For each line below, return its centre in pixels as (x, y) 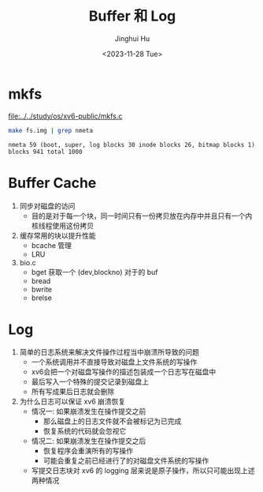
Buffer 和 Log (132, 16)
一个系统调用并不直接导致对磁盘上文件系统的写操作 (114, 362)
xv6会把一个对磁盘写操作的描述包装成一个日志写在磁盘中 (124, 372)
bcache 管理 (52, 245)
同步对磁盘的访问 (47, 205)
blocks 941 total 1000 (45, 152)
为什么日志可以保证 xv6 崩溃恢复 (72, 402)
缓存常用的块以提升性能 (57, 235)
